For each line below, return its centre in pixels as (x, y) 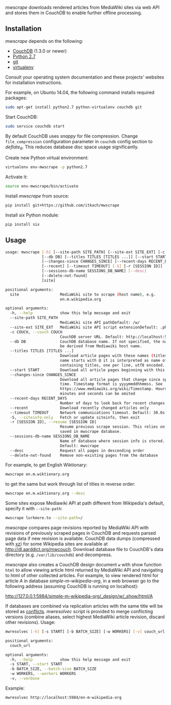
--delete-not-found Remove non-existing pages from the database (84, 455)
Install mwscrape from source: (37, 196)
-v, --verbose (25, 678)
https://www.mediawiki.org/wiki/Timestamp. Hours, (115, 389)
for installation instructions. (34, 82)
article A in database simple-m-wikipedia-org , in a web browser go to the (82, 581)
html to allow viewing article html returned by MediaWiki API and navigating (84, 570)
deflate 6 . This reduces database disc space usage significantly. (72, 147)
